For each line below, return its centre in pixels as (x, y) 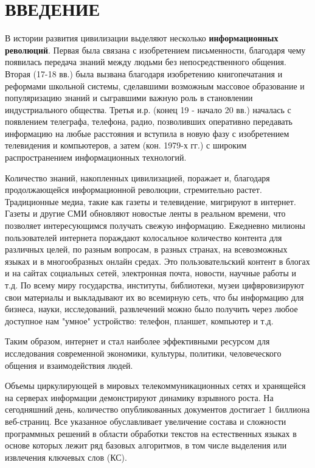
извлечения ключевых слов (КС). (66, 457)
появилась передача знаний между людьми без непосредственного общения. (146, 62)
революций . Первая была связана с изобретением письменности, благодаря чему (155, 50)
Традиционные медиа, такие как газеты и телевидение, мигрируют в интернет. (151, 201)
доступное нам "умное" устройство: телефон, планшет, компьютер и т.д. (139, 320)
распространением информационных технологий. (96, 157)
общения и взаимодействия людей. (69, 365)
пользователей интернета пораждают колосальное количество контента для (144, 237)
